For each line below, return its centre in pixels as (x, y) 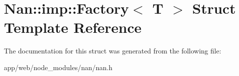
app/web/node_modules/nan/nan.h (58, 67)
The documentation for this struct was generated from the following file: (113, 51)
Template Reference (73, 27)
